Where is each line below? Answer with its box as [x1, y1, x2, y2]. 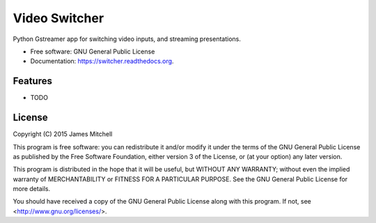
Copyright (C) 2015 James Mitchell [13, 130, 113, 138]
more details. [13, 185, 51, 193]
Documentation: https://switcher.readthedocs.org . [30, 57, 174, 65]
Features [13, 75, 52, 87]
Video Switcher [13, 10, 104, 26]
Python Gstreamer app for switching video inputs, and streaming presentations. [13, 35, 242, 43]
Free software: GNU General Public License [30, 47, 155, 56]
